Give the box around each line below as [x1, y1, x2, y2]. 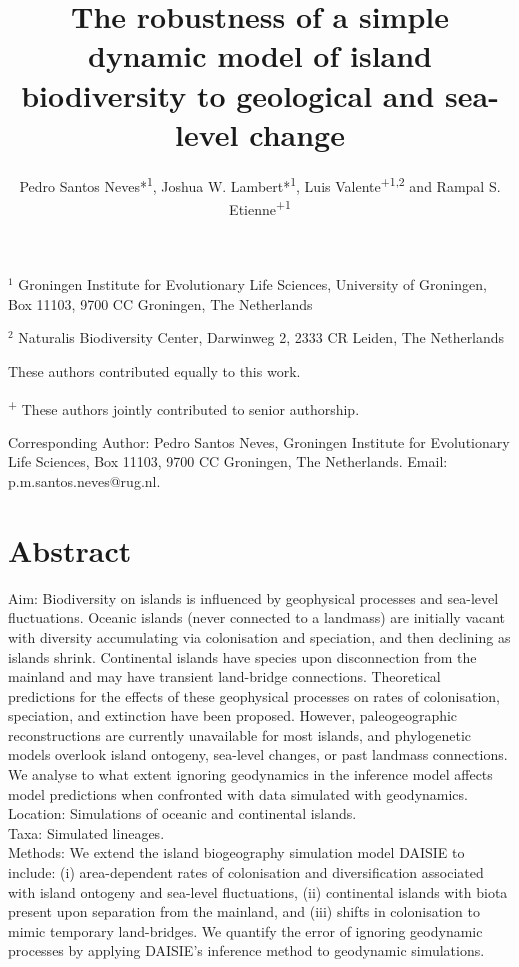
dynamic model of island [87, 35, 432, 76]
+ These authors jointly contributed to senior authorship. [8, 395, 360, 419]
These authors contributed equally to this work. [8, 360, 301, 381]
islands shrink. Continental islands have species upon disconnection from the [8, 646, 477, 667]
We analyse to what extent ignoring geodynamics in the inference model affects [8, 764, 493, 785]
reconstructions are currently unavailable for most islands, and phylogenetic [8, 724, 472, 745]
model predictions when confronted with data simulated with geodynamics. [8, 783, 468, 804]
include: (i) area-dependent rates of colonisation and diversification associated [8, 862, 484, 883]
